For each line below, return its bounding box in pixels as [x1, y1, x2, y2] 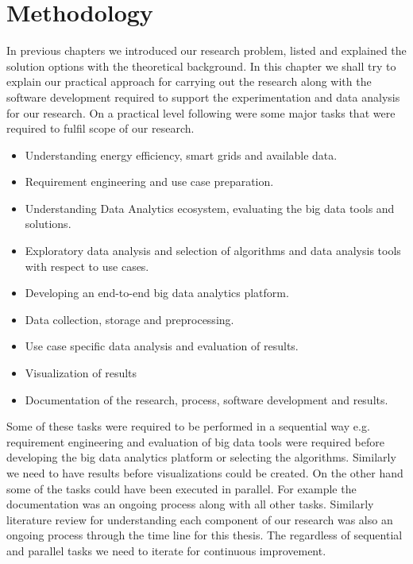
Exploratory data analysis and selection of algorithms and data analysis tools [25, 242, 401, 259]
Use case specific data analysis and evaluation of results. [25, 338, 299, 354]
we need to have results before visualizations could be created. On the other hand [6, 465, 403, 481]
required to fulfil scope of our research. [6, 120, 195, 137]
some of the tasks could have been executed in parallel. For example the [6, 480, 357, 496]
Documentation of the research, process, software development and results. [25, 391, 388, 408]
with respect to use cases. [25, 257, 149, 274]
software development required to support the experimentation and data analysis [6, 88, 400, 105]
